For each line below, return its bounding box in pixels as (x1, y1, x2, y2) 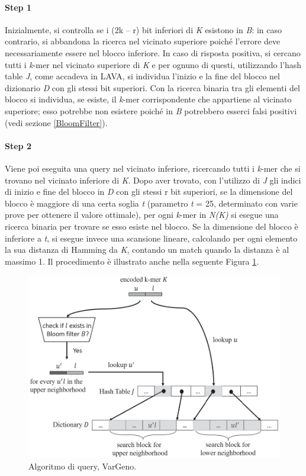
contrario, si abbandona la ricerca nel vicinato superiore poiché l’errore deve (5, 35, 281, 47)
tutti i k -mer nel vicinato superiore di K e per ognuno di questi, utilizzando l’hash (5, 58, 302, 70)
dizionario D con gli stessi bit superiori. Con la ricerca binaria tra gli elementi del (5, 81, 300, 94)
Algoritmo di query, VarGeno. (28, 460, 137, 472)
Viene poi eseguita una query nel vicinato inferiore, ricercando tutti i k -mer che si (5, 162, 301, 174)
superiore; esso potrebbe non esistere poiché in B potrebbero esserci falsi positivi (5, 104, 297, 117)
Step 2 (5, 139, 31, 152)
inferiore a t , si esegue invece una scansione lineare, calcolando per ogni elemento (5, 231, 298, 244)
